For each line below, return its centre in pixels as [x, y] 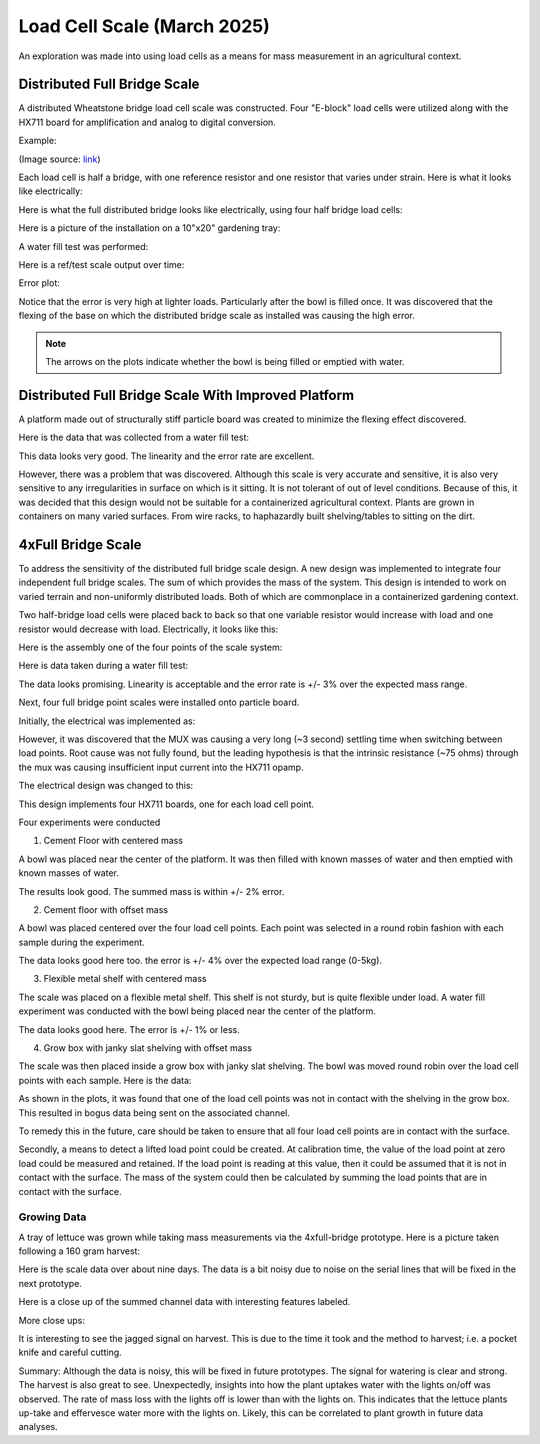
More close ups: [51, 1320]
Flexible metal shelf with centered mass [125, 979]
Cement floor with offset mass [106, 909]
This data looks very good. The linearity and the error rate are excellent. [166, 456]
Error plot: [39, 283]
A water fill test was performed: [83, 246]
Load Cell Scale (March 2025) [144, 26]
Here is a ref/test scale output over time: [101, 264]
